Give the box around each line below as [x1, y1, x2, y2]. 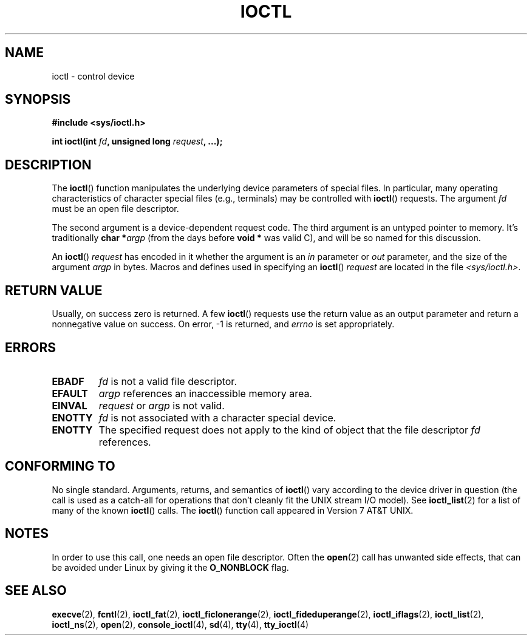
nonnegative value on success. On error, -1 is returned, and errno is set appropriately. [52, 319, 395, 330]
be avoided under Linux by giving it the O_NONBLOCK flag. [52, 562, 289, 573]
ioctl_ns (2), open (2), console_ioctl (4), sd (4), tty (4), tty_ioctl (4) [52, 619, 309, 630]
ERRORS [5, 339, 56, 355]
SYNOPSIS [5, 92, 71, 107]
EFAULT [52, 387, 88, 400]
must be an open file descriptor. [52, 203, 179, 214]
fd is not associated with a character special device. [98, 411, 336, 424]
